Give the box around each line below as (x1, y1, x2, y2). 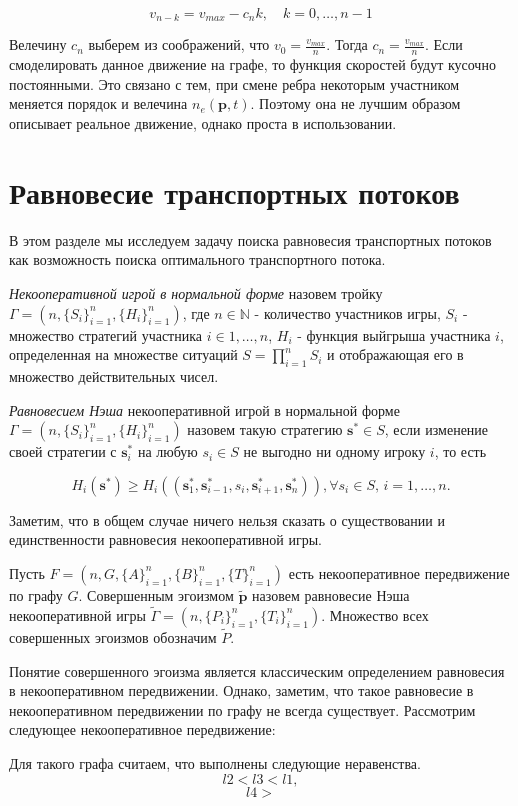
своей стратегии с (9, 441, 117, 462)
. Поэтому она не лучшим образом (250, 93, 461, 114)
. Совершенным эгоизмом (78, 584, 234, 605)
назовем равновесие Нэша (252, 584, 410, 605)
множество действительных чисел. (9, 365, 219, 386)
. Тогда (326, 34, 368, 55)
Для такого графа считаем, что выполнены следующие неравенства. (9, 752, 421, 773)
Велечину (9, 34, 67, 55)
